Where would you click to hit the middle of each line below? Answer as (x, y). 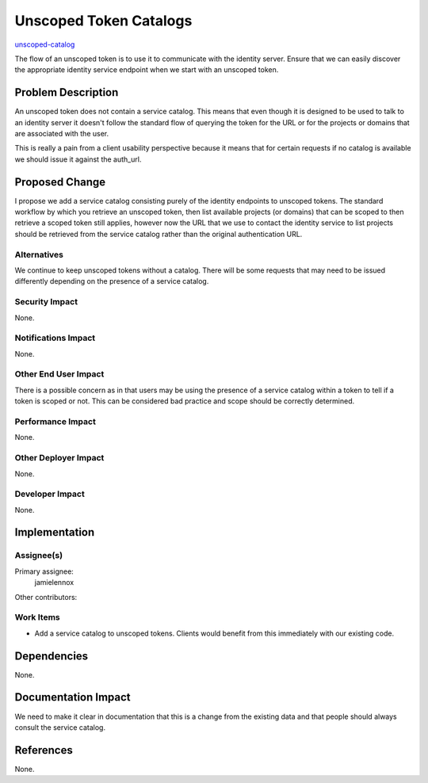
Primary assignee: (44, 571)
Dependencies (52, 656)
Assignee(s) (39, 556)
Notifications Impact (55, 338)
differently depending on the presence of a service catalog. (112, 281)
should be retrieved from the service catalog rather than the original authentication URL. (159, 234)
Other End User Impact (59, 374)
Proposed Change (60, 182)
